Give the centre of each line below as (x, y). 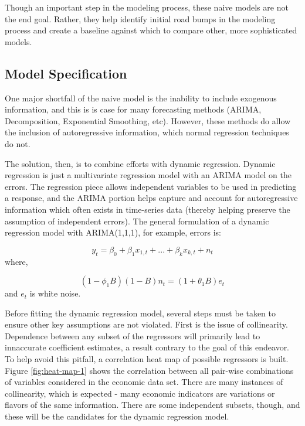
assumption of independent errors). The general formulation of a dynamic (137, 221)
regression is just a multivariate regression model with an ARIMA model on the (148, 175)
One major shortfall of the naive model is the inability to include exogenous (141, 98)
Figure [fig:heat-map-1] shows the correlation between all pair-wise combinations (149, 370)
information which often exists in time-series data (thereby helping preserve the (148, 209)
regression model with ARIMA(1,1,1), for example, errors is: (113, 232)
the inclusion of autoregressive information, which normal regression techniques (147, 132)
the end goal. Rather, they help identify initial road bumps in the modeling (140, 18)
